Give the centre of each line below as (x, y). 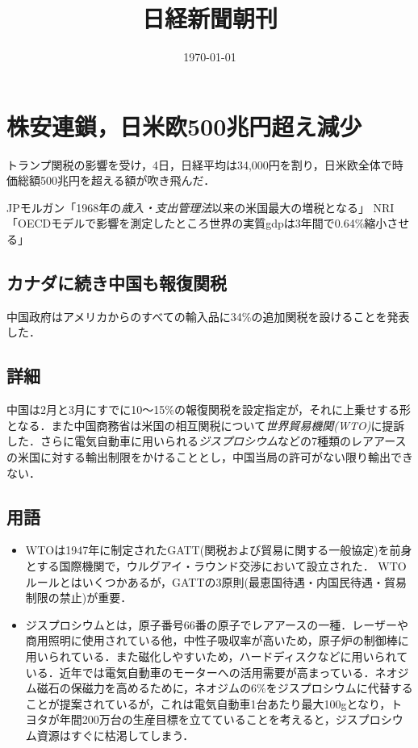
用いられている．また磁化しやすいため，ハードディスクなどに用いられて (217, 656)
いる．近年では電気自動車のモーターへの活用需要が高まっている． (200, 672)
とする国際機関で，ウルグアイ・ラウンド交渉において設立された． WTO (216, 565)
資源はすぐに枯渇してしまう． (115, 735)
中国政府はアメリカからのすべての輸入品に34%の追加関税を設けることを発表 (208, 316)
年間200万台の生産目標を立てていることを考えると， (197, 719)
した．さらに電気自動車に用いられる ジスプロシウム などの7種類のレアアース (207, 441)
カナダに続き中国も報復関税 (117, 283)
